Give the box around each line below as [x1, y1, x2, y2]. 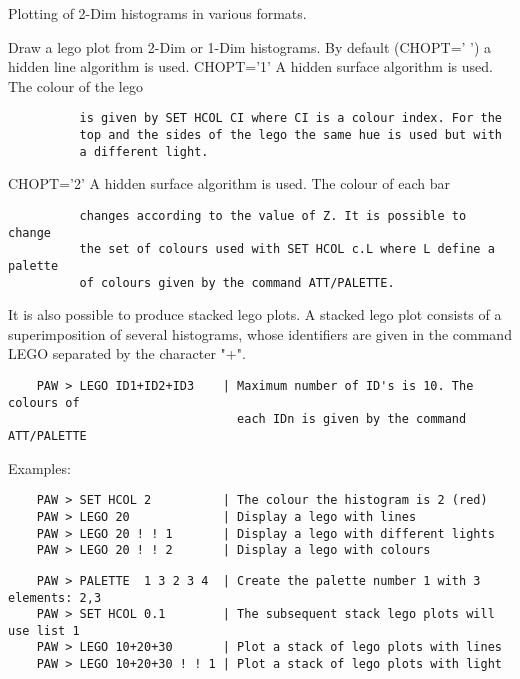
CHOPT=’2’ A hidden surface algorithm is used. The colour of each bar [8, 173, 450, 194]
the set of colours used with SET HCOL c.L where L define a [79, 242, 495, 257]
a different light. [79, 144, 209, 159]
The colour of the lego [8, 75, 143, 96]
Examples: [8, 457, 71, 478]
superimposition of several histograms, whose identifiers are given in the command [8, 323, 512, 344]
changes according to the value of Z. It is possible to [79, 208, 467, 223]
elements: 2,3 [8, 590, 102, 605]
